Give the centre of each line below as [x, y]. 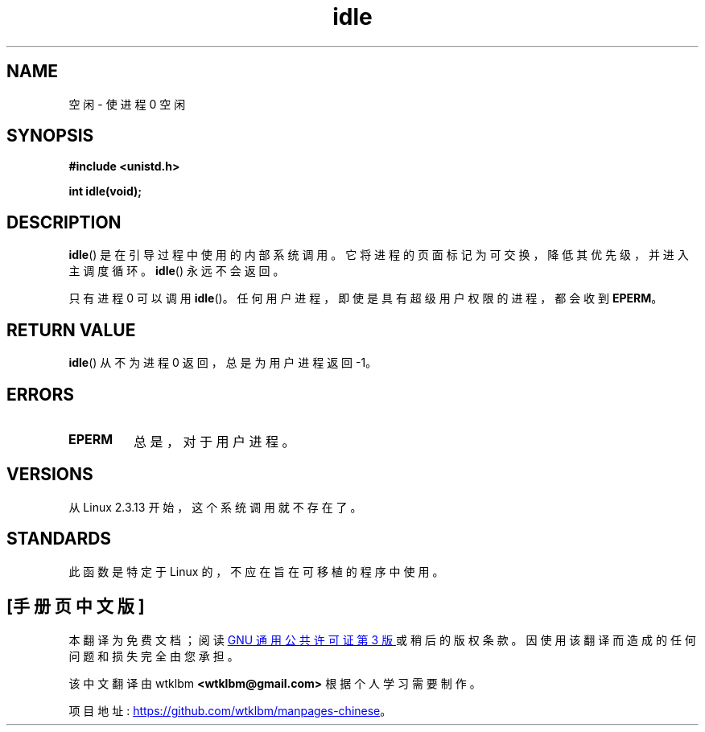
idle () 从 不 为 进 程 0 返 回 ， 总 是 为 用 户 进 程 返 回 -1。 [223, 363]
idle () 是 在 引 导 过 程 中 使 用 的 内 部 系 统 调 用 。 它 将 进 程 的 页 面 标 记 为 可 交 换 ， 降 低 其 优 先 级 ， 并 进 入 [379, 255]
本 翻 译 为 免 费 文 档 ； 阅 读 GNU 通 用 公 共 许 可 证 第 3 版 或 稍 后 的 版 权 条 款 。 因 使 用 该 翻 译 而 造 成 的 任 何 [382, 639]
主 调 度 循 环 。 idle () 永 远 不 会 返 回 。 [177, 271]
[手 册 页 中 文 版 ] [76, 607]
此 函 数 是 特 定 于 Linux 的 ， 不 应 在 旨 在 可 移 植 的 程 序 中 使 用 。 [256, 571]
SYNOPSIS [50, 136]
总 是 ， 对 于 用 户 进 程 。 [214, 441]
